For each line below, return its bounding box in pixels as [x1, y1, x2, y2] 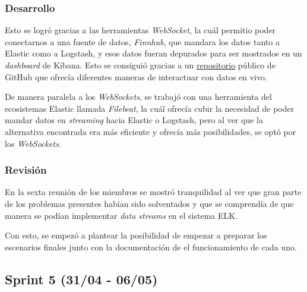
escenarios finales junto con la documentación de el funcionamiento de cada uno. [5, 240, 297, 253]
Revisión [5, 162, 47, 177]
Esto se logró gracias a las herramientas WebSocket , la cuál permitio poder [5, 24, 276, 36]
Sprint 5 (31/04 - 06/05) [5, 269, 158, 288]
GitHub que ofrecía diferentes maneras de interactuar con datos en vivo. [5, 70, 267, 83]
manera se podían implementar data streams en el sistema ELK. [5, 209, 238, 221]
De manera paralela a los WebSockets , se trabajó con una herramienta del [5, 90, 272, 103]
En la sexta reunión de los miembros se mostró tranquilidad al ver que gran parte [5, 186, 302, 198]
